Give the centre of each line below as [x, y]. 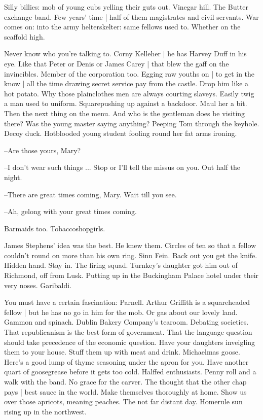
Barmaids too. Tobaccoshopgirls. [55, 228]
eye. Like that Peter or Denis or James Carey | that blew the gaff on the [117, 63]
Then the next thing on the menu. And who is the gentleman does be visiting [125, 113]
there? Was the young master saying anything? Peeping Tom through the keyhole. [132, 123]
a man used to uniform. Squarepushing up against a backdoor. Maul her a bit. [126, 103]
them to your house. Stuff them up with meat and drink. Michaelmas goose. [122, 352]
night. [13, 177]
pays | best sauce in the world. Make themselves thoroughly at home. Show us [125, 391]
